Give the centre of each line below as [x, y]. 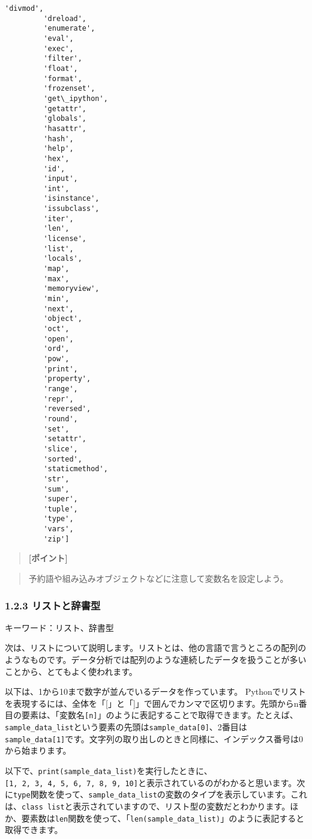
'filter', [63, 59]
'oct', [56, 329]
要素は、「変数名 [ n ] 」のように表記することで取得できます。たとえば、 [160, 715]
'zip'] [56, 539]
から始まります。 [38, 750]
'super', [61, 499]
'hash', [58, 139]
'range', [61, 389]
